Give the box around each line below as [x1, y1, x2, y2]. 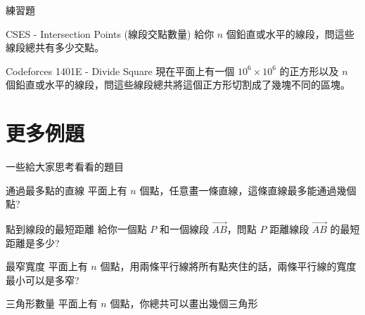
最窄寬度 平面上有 [6, 259, 88, 274]
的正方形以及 [279, 63, 339, 78]
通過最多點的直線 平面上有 [6, 182, 127, 197]
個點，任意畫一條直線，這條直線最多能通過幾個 [139, 182, 357, 197]
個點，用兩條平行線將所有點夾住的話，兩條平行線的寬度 [100, 259, 357, 274]
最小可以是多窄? [6, 272, 79, 287]
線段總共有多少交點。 [6, 40, 104, 55]
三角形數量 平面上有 [6, 296, 98, 311]
